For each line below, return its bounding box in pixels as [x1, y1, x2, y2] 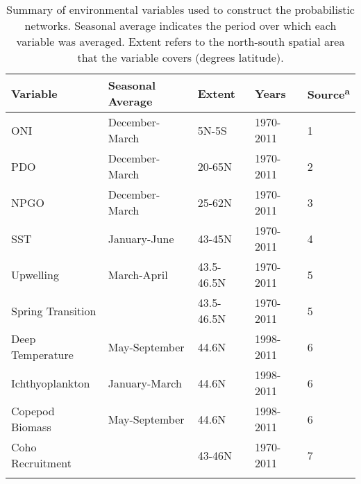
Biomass [11, 419, 51, 435]
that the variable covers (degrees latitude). [77, 49, 284, 65]
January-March [108, 374, 182, 391]
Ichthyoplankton [11, 374, 90, 391]
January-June [108, 230, 174, 247]
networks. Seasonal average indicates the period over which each [24, 17, 337, 33]
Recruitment [11, 455, 72, 471]
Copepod [11, 403, 55, 419]
